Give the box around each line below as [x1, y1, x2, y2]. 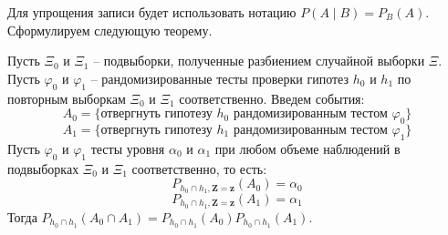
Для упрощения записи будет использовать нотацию [7, 3, 297, 21]
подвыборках [7, 158, 79, 178]
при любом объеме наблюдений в [214, 138, 401, 158]
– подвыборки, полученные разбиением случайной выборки [93, 51, 425, 70]
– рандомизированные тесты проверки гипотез [90, 68, 349, 87]
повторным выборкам [7, 88, 126, 107]
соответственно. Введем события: [179, 88, 365, 107]
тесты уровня [90, 138, 165, 158]
